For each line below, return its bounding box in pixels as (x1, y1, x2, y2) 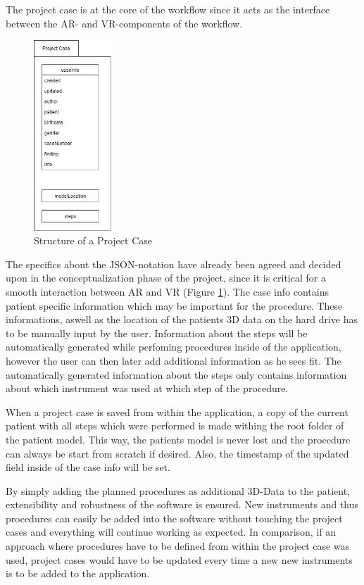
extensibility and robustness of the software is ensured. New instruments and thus (6, 497, 359, 512)
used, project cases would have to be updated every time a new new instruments (6, 552, 353, 567)
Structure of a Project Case (34, 233, 152, 248)
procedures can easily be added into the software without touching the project (6, 510, 343, 525)
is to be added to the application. (6, 566, 150, 581)
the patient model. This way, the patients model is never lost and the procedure (6, 432, 351, 446)
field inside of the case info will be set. (6, 460, 170, 474)
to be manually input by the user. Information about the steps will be (6, 325, 308, 340)
